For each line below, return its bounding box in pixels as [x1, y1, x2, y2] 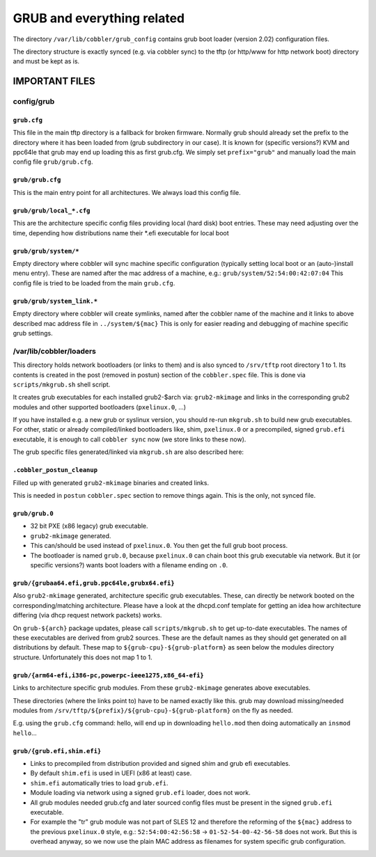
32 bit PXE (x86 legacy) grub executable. [30, 522, 149, 530]
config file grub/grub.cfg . [13, 157, 93, 166]
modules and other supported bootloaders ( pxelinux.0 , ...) [13, 402, 187, 411]
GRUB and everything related [13, 10, 185, 26]
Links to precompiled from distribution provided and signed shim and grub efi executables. [30, 760, 290, 768]
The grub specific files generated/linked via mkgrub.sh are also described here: [13, 448, 244, 456]
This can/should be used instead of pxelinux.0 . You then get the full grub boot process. [30, 542, 288, 550]
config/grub [13, 97, 55, 107]
